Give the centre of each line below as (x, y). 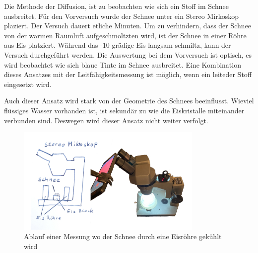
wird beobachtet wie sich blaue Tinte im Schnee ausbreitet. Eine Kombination (123, 64)
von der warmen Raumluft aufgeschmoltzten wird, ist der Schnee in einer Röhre (125, 35)
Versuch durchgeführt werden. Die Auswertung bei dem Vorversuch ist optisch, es (128, 54)
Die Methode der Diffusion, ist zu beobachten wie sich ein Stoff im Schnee (116, 6)
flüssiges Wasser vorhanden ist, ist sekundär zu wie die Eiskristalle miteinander (124, 110)
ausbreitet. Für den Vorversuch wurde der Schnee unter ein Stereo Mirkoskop (122, 16)
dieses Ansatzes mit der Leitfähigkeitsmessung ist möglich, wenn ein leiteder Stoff (128, 74)
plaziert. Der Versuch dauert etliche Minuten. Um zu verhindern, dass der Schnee (128, 26)
